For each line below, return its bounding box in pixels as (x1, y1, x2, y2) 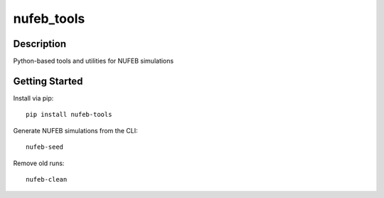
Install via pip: (13, 93, 54, 103)
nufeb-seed (26, 143, 64, 151)
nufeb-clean (26, 175, 68, 183)
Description (13, 38, 67, 50)
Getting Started (13, 75, 83, 87)
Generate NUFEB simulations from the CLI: (13, 126, 138, 135)
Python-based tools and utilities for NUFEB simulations (13, 57, 174, 66)
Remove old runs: (13, 159, 65, 167)
